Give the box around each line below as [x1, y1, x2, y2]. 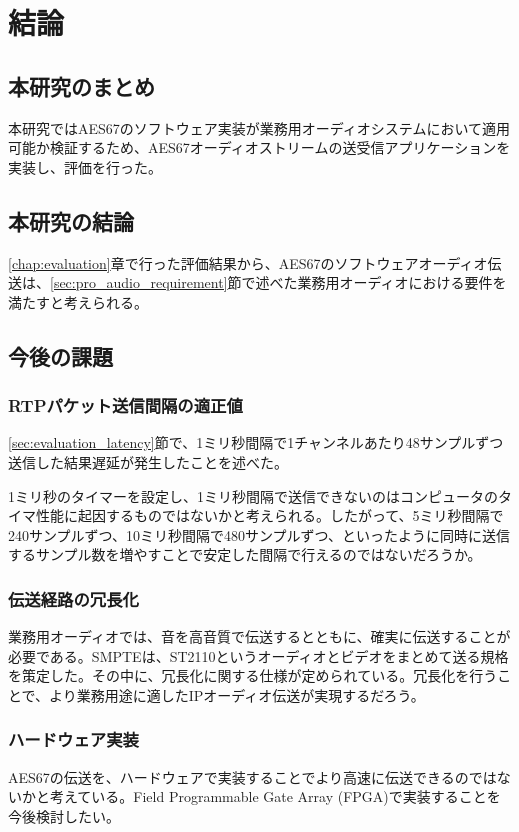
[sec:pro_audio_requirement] [50, 272, 228, 293]
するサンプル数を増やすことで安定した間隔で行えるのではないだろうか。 [8, 544, 482, 565]
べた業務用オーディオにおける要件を [269, 272, 507, 293]
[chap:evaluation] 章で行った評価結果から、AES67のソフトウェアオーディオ [8, 252, 488, 273]
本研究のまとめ [8, 70, 155, 101]
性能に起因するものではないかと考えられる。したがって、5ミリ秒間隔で [35, 505, 504, 526]
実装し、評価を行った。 [8, 156, 162, 177]
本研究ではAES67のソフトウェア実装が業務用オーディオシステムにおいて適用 [8, 117, 510, 138]
